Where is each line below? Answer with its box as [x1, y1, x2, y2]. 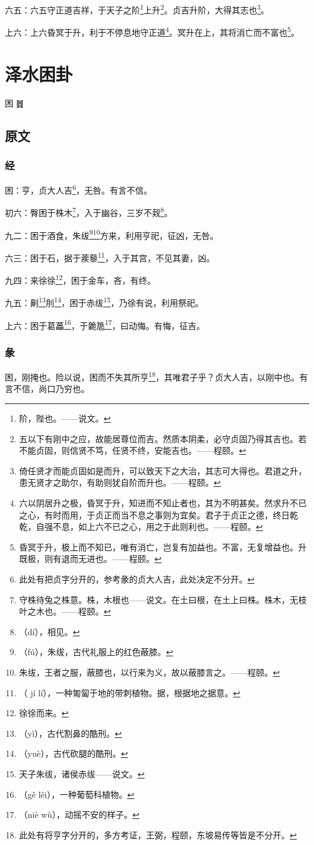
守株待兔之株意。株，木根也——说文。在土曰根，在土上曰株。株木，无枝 [19, 593, 307, 605]
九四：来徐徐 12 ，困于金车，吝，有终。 [5, 272, 156, 286]
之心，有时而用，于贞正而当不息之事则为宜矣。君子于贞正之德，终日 [19, 508, 290, 521]
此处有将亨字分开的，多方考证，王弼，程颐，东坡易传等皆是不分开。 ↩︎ [19, 828, 297, 841]
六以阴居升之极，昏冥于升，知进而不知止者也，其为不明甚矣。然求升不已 [19, 497, 307, 509]
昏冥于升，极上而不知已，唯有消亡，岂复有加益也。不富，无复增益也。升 [19, 540, 307, 553]
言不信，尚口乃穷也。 [5, 382, 89, 395]
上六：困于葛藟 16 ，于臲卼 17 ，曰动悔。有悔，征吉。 [5, 317, 205, 331]
